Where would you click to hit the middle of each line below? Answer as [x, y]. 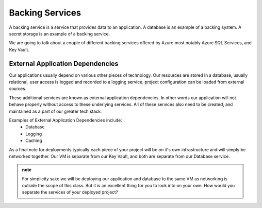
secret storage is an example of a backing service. [59, 34]
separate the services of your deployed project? [70, 192]
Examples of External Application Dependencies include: [65, 120]
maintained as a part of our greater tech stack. [55, 111]
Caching [34, 140]
